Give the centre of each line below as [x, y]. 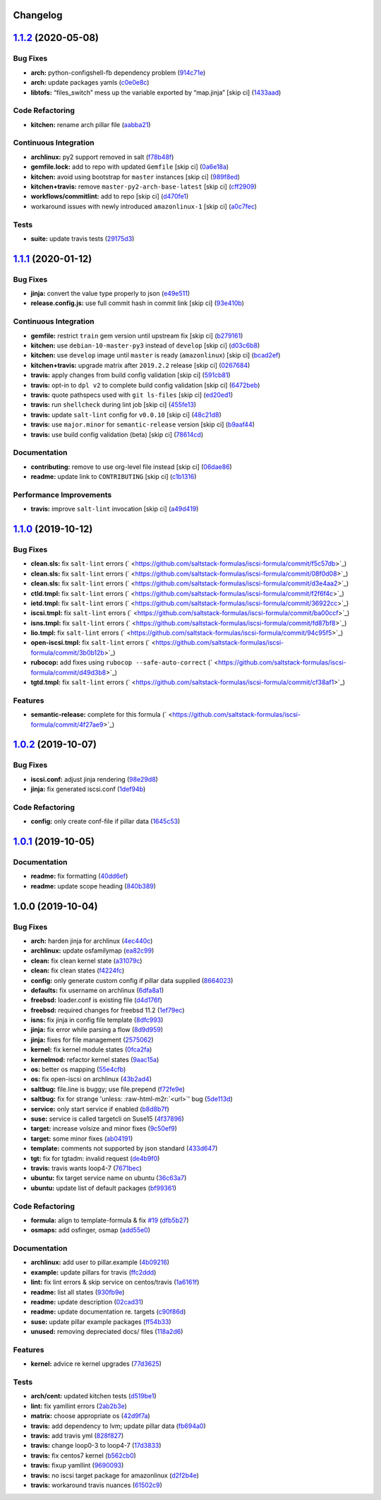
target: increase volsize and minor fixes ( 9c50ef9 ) [104, 1129]
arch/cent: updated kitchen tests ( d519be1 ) [93, 1396]
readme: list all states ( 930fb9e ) [78, 1292]
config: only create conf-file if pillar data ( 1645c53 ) [105, 821]
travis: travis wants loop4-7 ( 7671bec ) [86, 1168]
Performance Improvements [62, 494]
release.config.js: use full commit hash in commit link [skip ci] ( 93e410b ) [138, 303]
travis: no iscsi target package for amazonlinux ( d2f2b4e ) [115, 1475]
